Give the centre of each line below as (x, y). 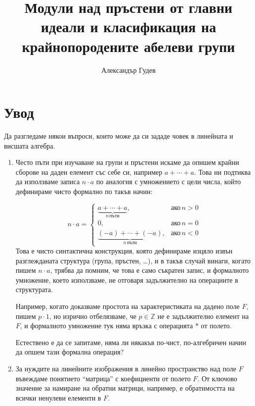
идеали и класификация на (128, 26)
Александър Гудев (128, 70)
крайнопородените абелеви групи (128, 46)
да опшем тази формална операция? (70, 352)
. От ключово (217, 378)
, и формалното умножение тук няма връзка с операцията (106, 326)
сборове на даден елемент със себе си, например (89, 172)
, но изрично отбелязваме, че (93, 316)
